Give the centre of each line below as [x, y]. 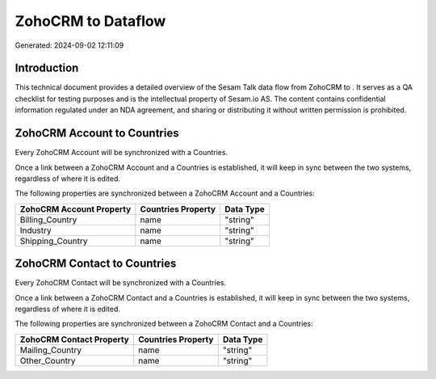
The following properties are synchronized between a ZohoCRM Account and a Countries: [165, 193]
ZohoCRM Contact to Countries [96, 264]
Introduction [47, 68]
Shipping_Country [54, 241]
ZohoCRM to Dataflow [90, 21]
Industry [36, 230]
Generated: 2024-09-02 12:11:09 [69, 45]
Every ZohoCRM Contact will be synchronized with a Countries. [120, 283]
